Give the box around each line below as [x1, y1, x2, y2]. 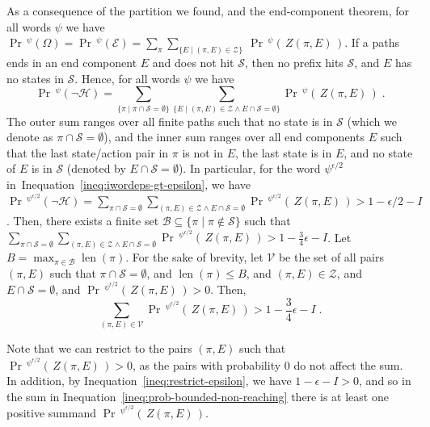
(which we [347, 112, 397, 129]
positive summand [6, 404, 96, 421]
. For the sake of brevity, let [125, 249, 263, 266]
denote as [6, 128, 53, 145]
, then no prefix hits [244, 54, 344, 71]
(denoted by [66, 160, 126, 177]
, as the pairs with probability [133, 356, 281, 373]
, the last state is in [235, 144, 332, 161]
